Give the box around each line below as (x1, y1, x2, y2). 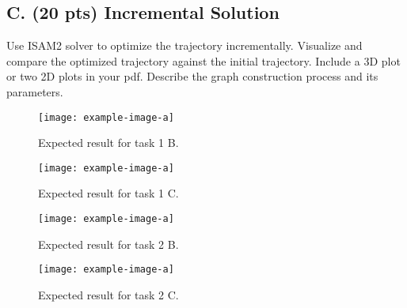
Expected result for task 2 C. (38, 286, 179, 302)
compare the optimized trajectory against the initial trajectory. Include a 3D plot (6, 52, 401, 69)
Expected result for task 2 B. (38, 235, 179, 252)
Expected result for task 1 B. (38, 134, 179, 151)
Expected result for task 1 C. (38, 185, 179, 201)
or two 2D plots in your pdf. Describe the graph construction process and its (6, 68, 378, 85)
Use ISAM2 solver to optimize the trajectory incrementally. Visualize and (6, 37, 363, 54)
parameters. (6, 83, 63, 100)
